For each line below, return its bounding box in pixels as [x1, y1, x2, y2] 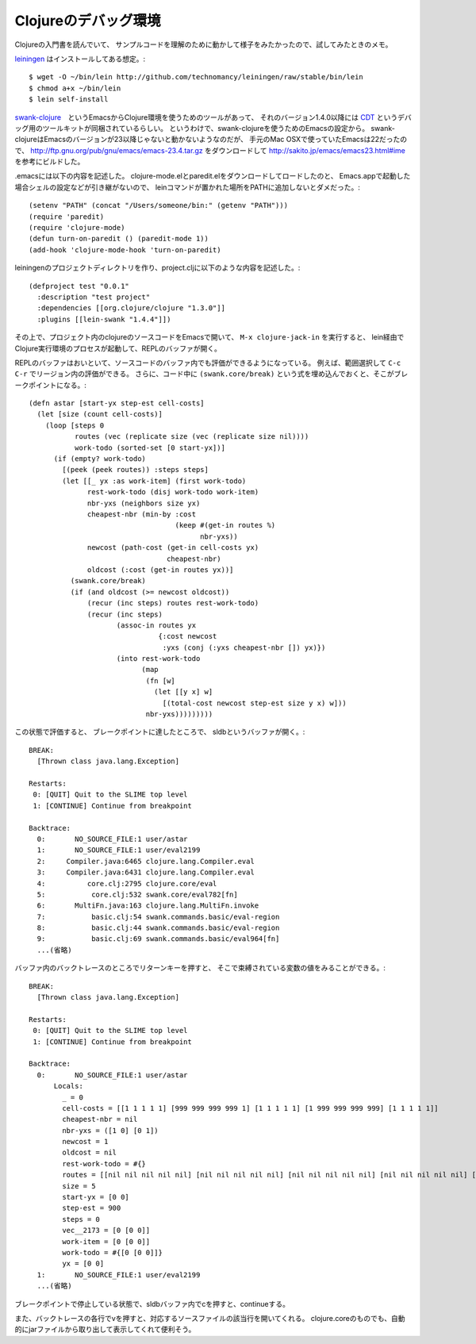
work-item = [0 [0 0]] [62, 1237, 151, 1246]
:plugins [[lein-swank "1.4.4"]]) [36, 314, 171, 324]
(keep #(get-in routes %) [175, 520, 276, 530]
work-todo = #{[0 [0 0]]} [62, 1248, 163, 1257]
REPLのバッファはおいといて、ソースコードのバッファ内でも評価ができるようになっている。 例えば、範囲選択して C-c [14, 358, 401, 367]
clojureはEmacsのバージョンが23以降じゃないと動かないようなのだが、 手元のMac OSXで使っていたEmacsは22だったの [14, 135, 408, 144]
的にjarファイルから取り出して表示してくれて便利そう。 [14, 1325, 196, 1334]
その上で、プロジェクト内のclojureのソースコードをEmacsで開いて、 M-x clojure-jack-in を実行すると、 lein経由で [14, 332, 405, 342]
